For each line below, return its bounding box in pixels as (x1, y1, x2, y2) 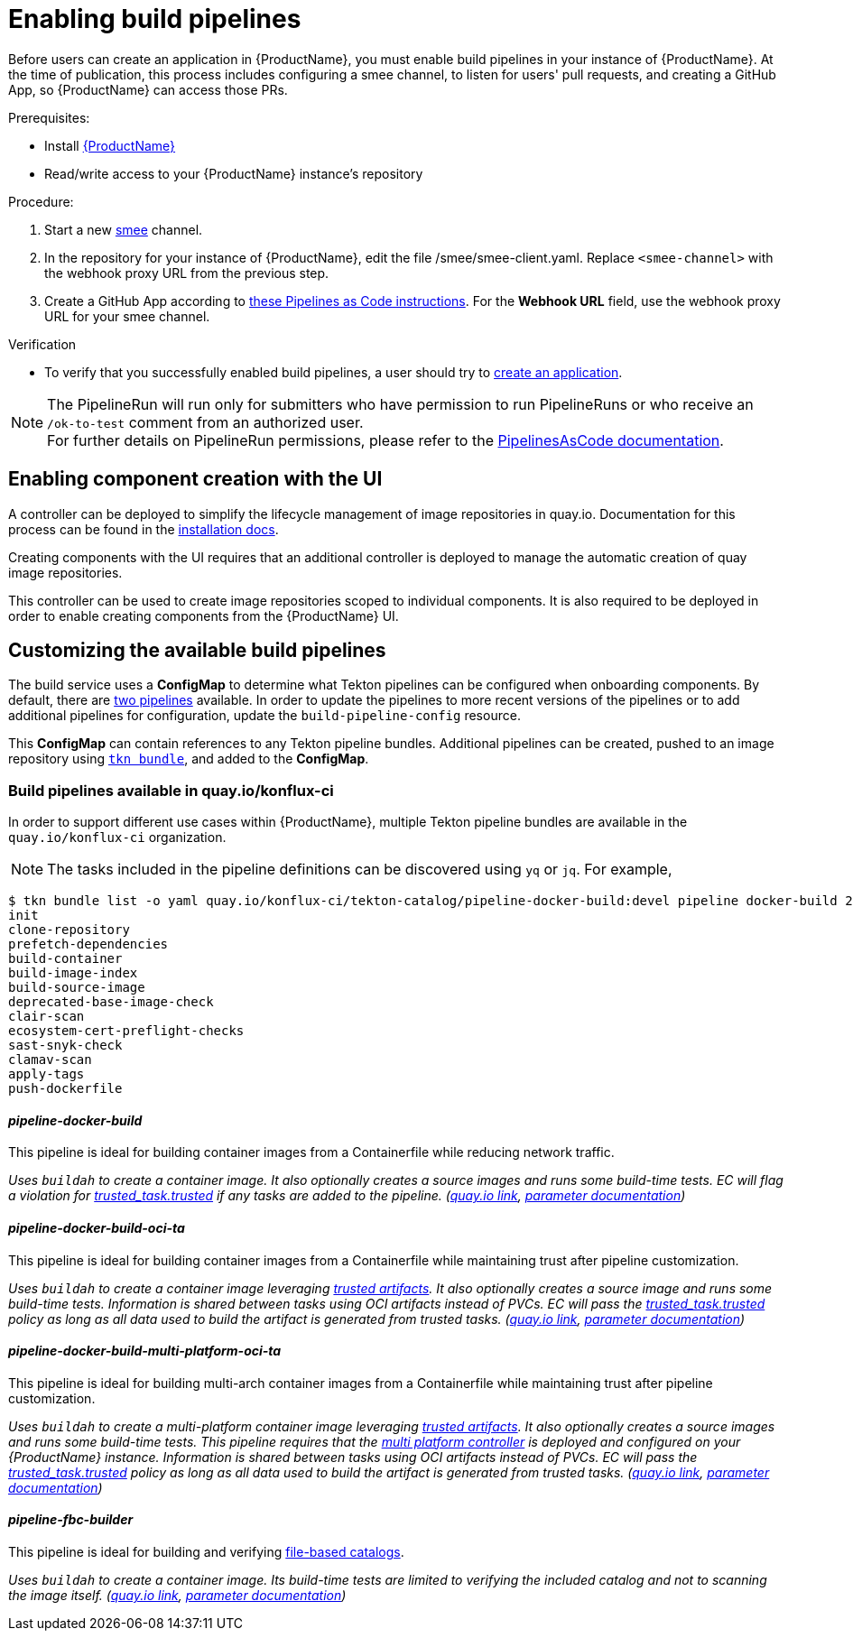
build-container (8, 951, 123, 967)
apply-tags (8, 1067, 85, 1082)
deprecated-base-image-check (8, 995, 214, 1010)
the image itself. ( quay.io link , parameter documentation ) (8, 1587, 347, 1604)
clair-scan (8, 1009, 85, 1024)
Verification (8, 336, 77, 352)
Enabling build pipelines (8, 4, 301, 34)
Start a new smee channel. (44, 221, 203, 237)
